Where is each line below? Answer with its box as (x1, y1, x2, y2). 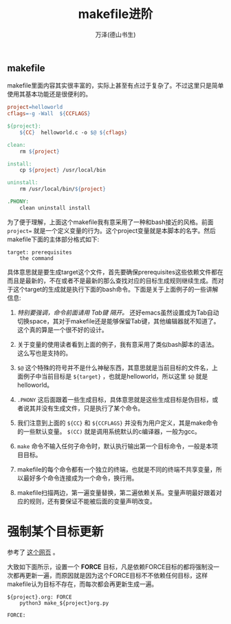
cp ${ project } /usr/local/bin (19, 167, 107, 174)
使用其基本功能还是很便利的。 (7, 90, 91, 99)
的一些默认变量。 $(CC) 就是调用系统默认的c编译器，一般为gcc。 (16, 427, 201, 435)
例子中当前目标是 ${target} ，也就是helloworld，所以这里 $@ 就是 (23, 372, 208, 380)
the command (19, 254, 54, 262)
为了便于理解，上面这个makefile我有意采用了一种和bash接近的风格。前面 (7, 218, 214, 226)
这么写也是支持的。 (16, 349, 72, 357)
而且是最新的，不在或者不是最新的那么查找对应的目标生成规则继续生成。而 (7, 276, 218, 285)
